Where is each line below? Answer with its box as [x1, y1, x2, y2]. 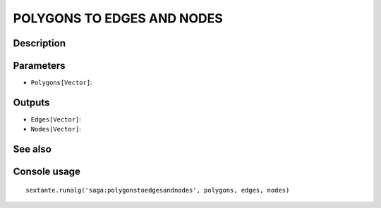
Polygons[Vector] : [30, 78, 92, 87]
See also [13, 143, 52, 155]
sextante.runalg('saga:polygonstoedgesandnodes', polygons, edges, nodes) [25, 186, 290, 194]
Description [13, 37, 66, 49]
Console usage [13, 166, 81, 178]
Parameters [13, 60, 66, 72]
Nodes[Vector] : [30, 125, 81, 134]
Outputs [13, 96, 50, 108]
